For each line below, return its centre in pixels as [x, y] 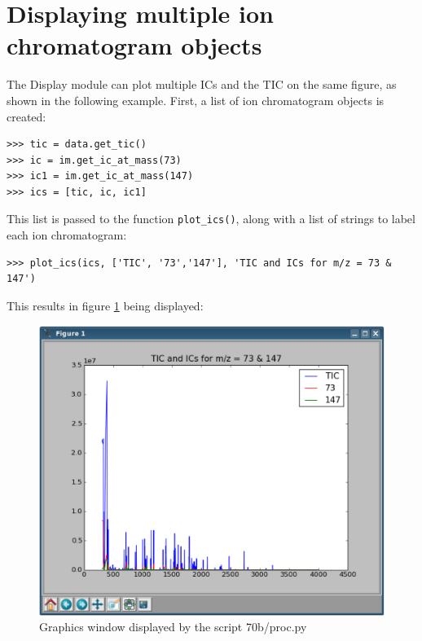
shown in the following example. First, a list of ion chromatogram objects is [196, 100]
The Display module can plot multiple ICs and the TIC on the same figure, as [202, 84]
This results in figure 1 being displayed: [105, 305]
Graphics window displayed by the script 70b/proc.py [173, 627]
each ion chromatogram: [67, 235]
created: [26, 116]
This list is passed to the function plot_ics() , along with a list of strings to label [211, 219]
